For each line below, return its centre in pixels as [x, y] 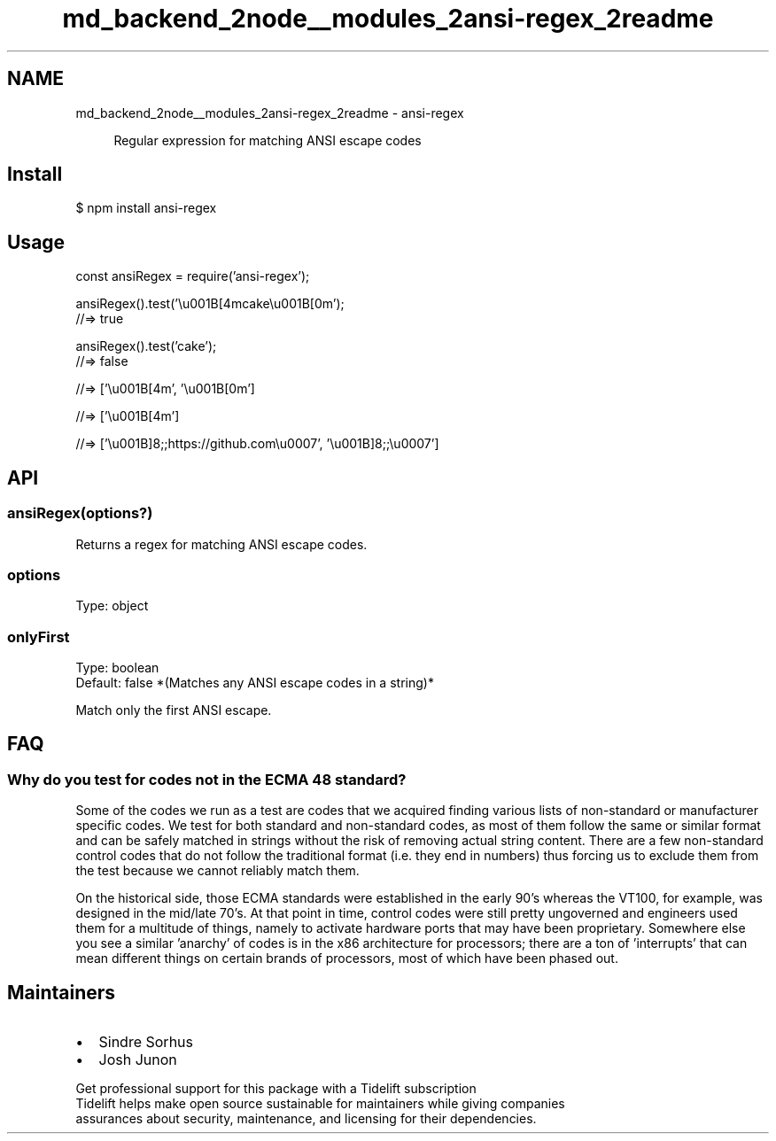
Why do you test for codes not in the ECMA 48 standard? [207, 779]
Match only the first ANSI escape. [174, 710]
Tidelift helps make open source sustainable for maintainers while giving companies [320, 1104]
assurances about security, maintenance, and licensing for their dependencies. [306, 1119]
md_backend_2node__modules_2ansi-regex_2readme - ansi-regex [270, 113]
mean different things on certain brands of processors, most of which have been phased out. [347, 959]
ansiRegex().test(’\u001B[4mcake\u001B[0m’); [210, 304]
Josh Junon [138, 1060]
